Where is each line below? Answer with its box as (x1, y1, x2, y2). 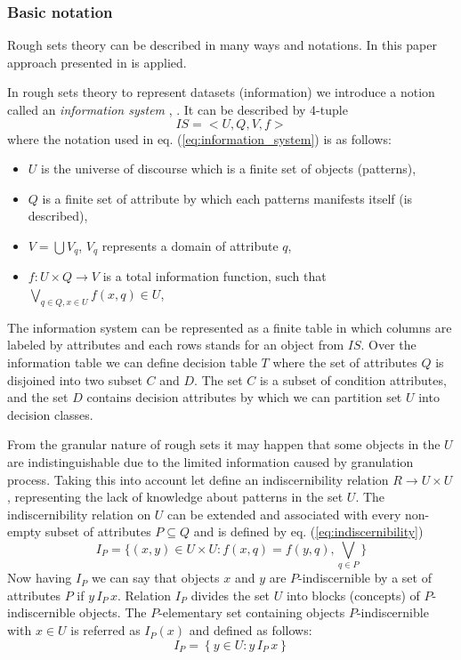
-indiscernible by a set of (298, 568, 432, 587)
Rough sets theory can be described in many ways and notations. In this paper (7, 36, 437, 54)
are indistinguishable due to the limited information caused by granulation (7, 452, 414, 471)
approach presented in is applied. (7, 52, 187, 71)
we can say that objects (91, 568, 220, 587)
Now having (7, 568, 72, 587)
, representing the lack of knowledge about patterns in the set (7, 487, 344, 506)
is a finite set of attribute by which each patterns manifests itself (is (42, 189, 413, 207)
